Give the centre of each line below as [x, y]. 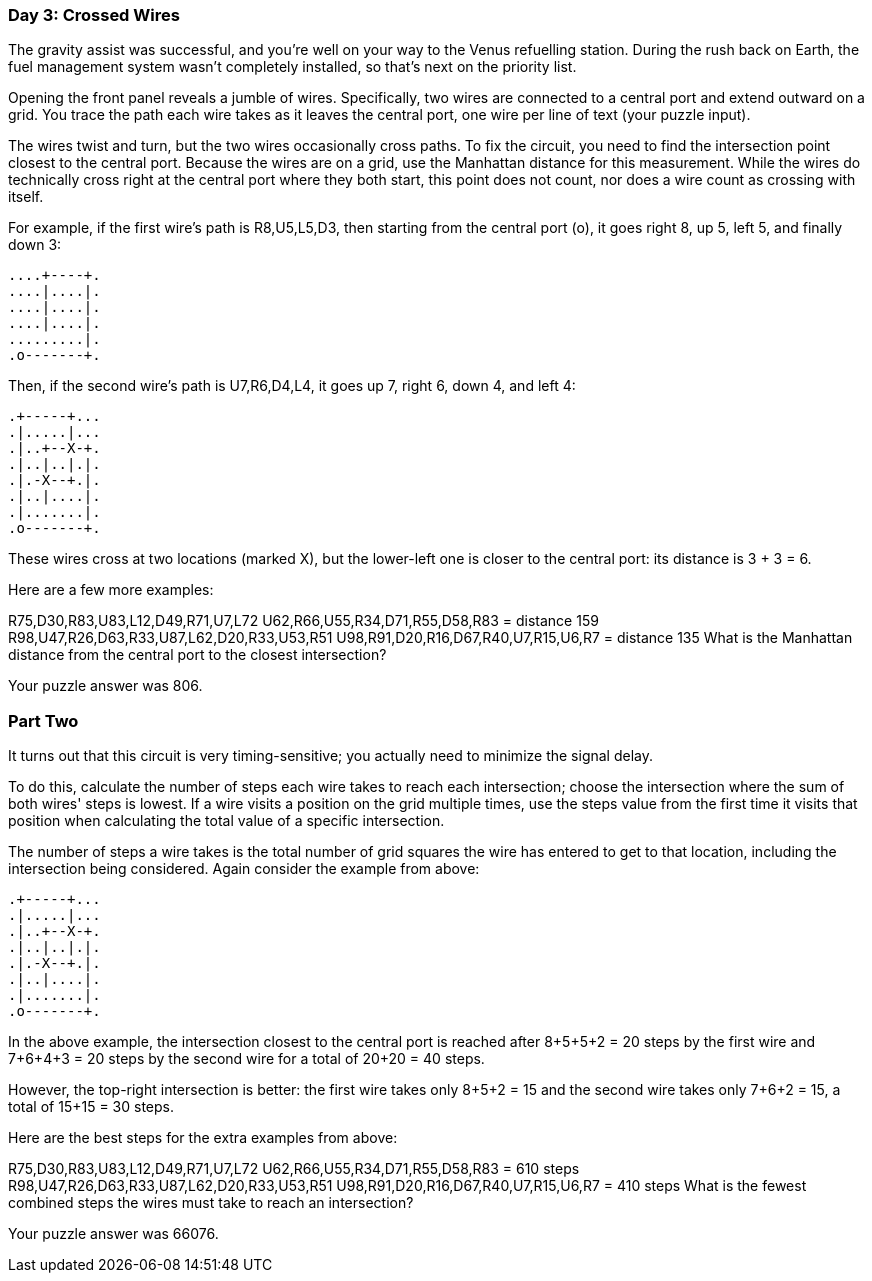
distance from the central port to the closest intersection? [197, 655]
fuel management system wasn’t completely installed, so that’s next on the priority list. [292, 67]
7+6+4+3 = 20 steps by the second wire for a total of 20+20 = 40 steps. [246, 1059]
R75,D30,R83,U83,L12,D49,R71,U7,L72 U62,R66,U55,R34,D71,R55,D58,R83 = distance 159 [303, 621]
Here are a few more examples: [111, 590]
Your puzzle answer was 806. [105, 686]
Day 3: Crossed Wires [94, 15]
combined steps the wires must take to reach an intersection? [211, 1203]
